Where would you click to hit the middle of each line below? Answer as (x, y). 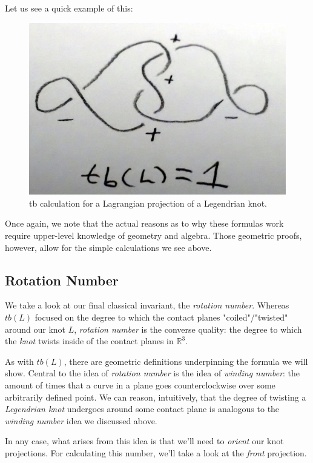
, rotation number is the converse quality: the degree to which (188, 329)
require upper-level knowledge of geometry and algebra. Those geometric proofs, (153, 235)
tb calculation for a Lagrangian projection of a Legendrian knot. (148, 203)
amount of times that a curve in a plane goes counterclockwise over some (140, 385)
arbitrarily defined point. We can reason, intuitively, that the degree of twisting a (156, 397)
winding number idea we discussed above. (81, 420)
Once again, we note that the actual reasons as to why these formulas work (144, 223)
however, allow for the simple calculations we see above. (108, 247)
